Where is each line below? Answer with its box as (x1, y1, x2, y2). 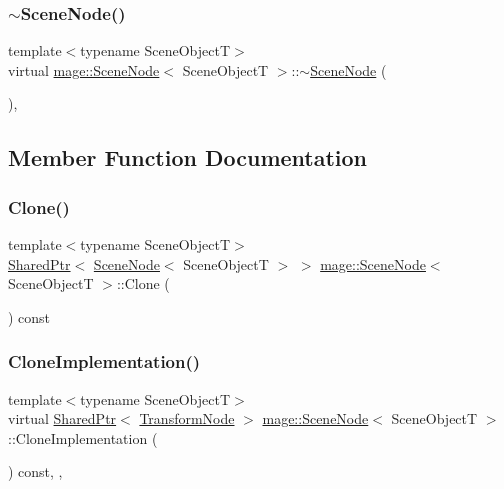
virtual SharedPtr (8, 408, 117, 429)
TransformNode (139, 408, 235, 429)
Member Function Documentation (8, 142, 368, 173)
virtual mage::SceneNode (8, 59, 160, 80)
